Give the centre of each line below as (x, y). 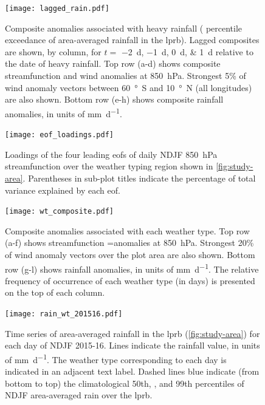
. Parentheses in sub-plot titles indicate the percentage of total (139, 178)
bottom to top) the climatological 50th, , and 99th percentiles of (125, 383)
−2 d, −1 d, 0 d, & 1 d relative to (187, 51)
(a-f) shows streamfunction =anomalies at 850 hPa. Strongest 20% (129, 243)
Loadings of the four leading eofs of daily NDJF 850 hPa (111, 154)
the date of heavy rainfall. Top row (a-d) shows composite (113, 63)
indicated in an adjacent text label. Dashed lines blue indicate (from (132, 371)
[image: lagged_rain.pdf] (57, 9)
